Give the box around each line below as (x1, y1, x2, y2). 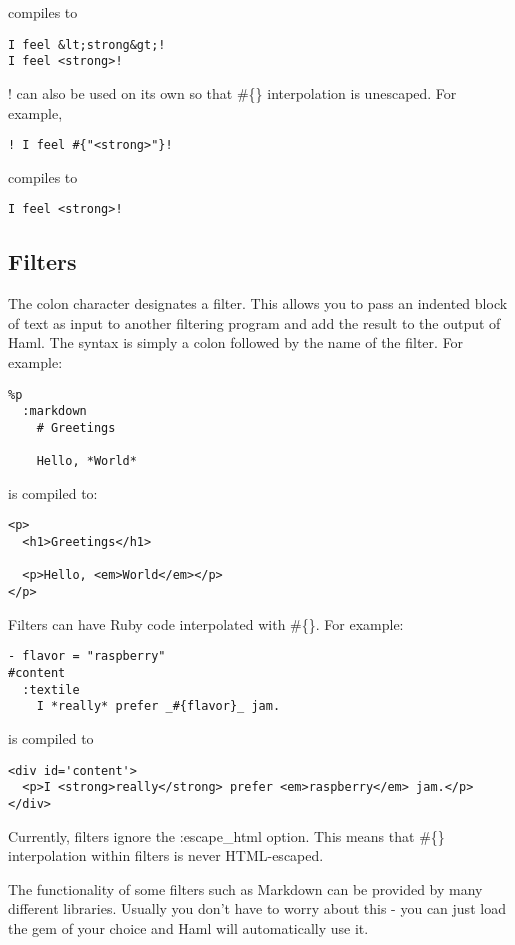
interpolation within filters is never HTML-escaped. (8, 845, 324, 866)
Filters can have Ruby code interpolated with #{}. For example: (8, 613, 404, 634)
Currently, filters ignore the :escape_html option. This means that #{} (8, 825, 445, 846)
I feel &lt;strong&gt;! (8, 37, 166, 52)
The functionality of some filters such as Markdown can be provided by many (8, 878, 483, 899)
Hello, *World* (36, 454, 137, 469)
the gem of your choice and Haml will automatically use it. (8, 917, 369, 938)
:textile (22, 682, 80, 697)
